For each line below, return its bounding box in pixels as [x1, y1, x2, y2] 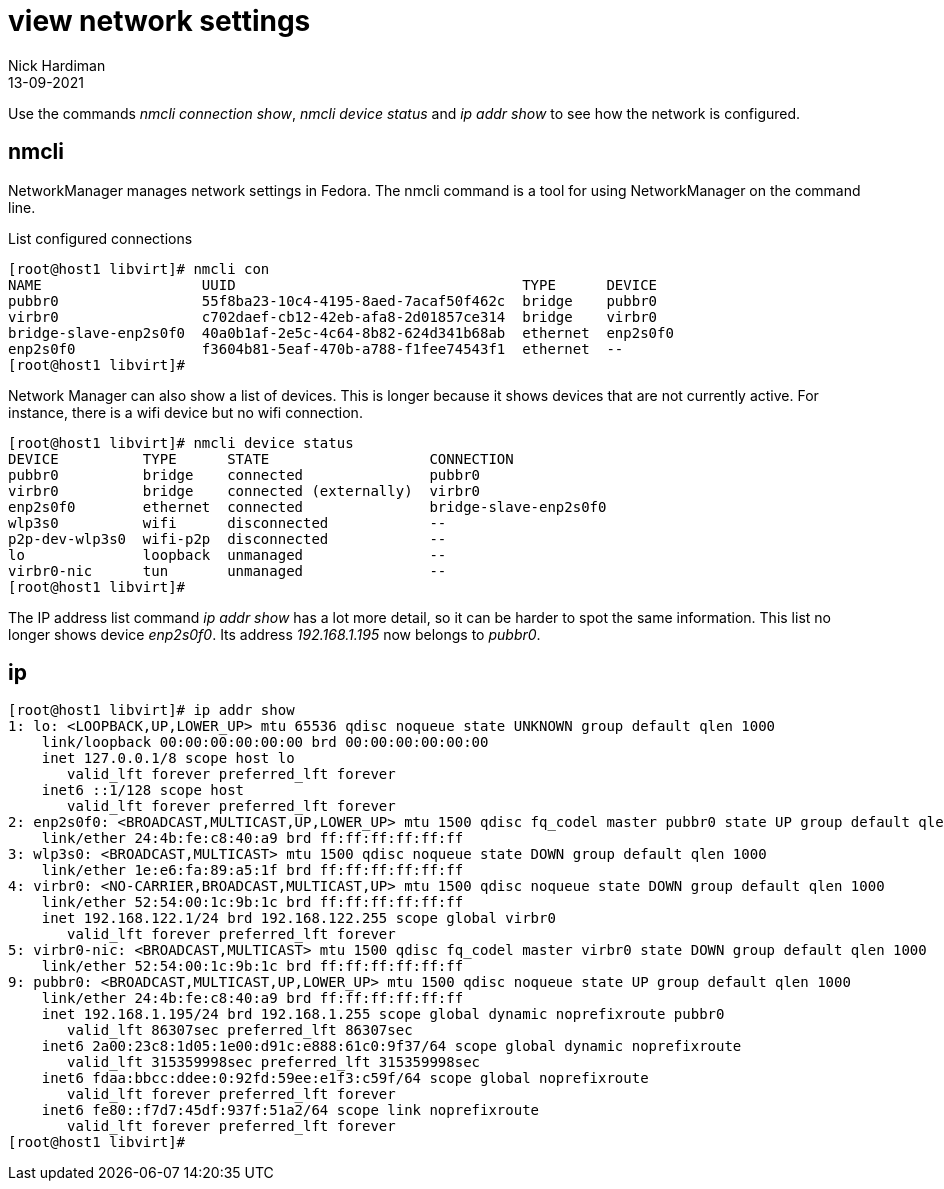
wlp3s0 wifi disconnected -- [8, 514, 447, 531]
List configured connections [8, 229, 193, 247]
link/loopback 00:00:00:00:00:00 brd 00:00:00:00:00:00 [41, 734, 489, 751]
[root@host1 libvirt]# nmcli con [8, 260, 270, 277]
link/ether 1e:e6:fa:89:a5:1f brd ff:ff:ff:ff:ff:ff [41, 862, 464, 879]
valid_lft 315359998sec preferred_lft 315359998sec [67, 1054, 481, 1071]
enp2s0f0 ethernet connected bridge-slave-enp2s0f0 [8, 498, 607, 515]
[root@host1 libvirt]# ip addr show [8, 702, 295, 719]
